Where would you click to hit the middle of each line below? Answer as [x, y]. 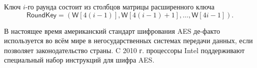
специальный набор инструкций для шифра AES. [79, 60]
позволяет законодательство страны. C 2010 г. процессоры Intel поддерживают [124, 50]
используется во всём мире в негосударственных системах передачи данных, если [128, 40]
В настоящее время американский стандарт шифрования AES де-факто [112, 31]
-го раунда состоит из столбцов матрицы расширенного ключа [120, 6]
